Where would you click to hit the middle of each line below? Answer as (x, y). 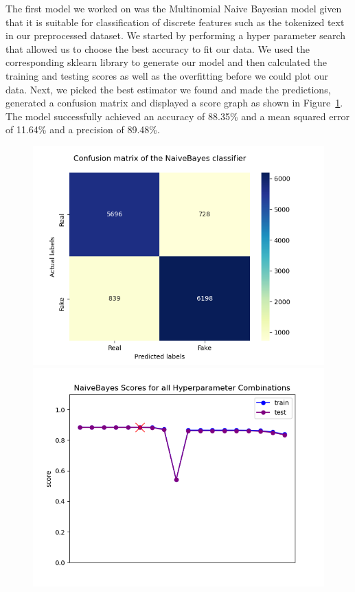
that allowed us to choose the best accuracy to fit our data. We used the (158, 48)
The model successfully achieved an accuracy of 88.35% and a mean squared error (177, 116)
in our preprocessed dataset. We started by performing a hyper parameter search (176, 35)
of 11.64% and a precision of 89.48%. (83, 129)
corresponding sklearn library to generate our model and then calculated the (166, 62)
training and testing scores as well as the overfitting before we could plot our (167, 75)
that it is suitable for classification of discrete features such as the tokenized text (175, 22)
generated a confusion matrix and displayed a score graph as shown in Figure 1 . (174, 103)
